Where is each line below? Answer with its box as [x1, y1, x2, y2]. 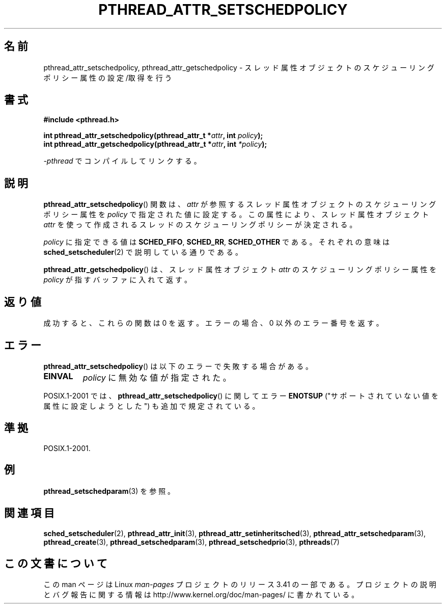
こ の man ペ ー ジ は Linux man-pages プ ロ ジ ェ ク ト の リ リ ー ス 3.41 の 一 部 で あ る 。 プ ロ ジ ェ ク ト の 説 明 [43, 580, 436, 589]
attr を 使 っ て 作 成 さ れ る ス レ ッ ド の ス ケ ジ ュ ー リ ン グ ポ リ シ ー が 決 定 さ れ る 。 [43, 220, 357, 229]
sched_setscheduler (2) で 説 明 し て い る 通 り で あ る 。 [43, 248, 242, 257]
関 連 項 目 [4, 507, 54, 520]
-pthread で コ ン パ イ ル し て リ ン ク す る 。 [43, 156, 201, 166]
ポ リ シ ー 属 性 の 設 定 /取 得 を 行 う [43, 73, 172, 82]
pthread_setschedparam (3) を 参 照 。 [43, 486, 175, 495]
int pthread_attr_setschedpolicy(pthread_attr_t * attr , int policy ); [43, 131, 263, 140]
